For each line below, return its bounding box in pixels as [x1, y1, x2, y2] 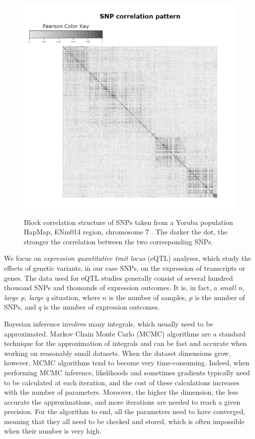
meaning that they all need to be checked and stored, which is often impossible [4, 416, 245, 426]
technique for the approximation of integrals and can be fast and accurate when [4, 338, 247, 348]
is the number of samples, [109, 292, 187, 302]
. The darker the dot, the [151, 226, 228, 237]
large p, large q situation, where [4, 292, 100, 302]
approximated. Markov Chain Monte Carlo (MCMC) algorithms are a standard [4, 328, 246, 338]
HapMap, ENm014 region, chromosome [24, 226, 143, 237]
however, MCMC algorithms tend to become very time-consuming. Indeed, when [4, 357, 250, 368]
